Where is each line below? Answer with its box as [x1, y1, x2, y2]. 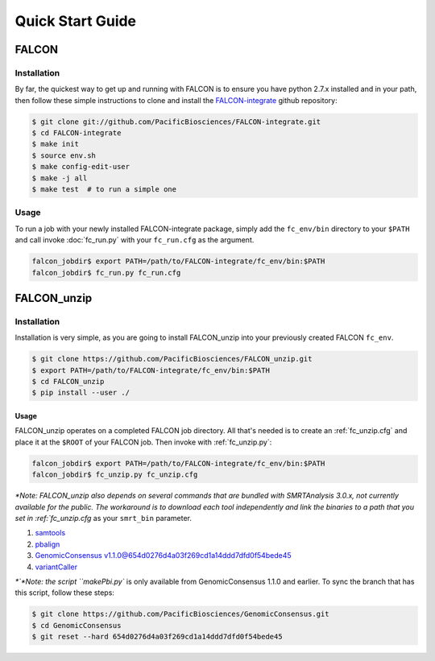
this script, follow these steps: [14, 588, 114, 597]
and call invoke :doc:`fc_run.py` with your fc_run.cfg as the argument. [14, 235, 255, 245]
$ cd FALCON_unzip [31, 377, 105, 386]
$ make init [31, 139, 80, 149]
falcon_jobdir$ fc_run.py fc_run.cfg [31, 268, 181, 277]
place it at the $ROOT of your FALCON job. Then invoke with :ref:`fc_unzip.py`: [14, 437, 272, 447]
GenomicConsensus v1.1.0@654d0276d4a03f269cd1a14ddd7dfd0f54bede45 [35, 551, 292, 560]
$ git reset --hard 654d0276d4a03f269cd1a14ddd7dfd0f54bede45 [31, 632, 283, 642]
